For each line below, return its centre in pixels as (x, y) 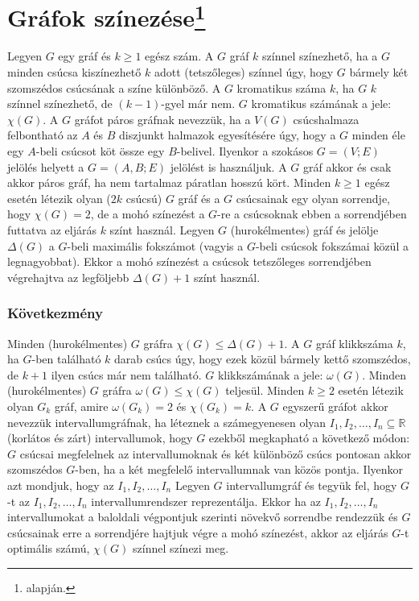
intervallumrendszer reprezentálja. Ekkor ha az (206, 501)
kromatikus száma (281, 87)
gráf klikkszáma (354, 343)
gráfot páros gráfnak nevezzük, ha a (162, 119)
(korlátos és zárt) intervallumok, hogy (100, 438)
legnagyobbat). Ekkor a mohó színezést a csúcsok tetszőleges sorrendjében (189, 261)
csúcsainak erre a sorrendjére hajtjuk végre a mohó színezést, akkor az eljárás (198, 532)
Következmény (55, 313)
